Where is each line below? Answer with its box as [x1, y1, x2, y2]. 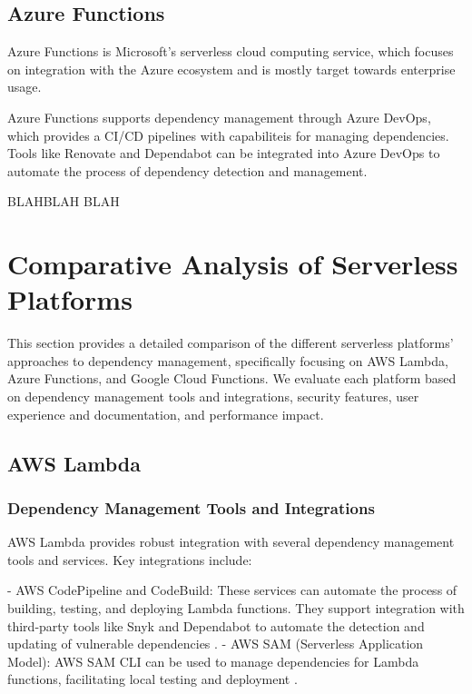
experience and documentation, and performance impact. [7, 404, 324, 423]
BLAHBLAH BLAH [7, 192, 120, 211]
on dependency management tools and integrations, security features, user [7, 387, 419, 406]
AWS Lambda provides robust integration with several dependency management [7, 532, 455, 551]
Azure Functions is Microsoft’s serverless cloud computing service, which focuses [7, 42, 454, 61]
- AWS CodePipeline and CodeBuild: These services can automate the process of [7, 580, 457, 600]
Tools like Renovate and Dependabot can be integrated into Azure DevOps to [7, 144, 440, 163]
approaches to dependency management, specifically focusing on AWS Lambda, [7, 351, 448, 370]
